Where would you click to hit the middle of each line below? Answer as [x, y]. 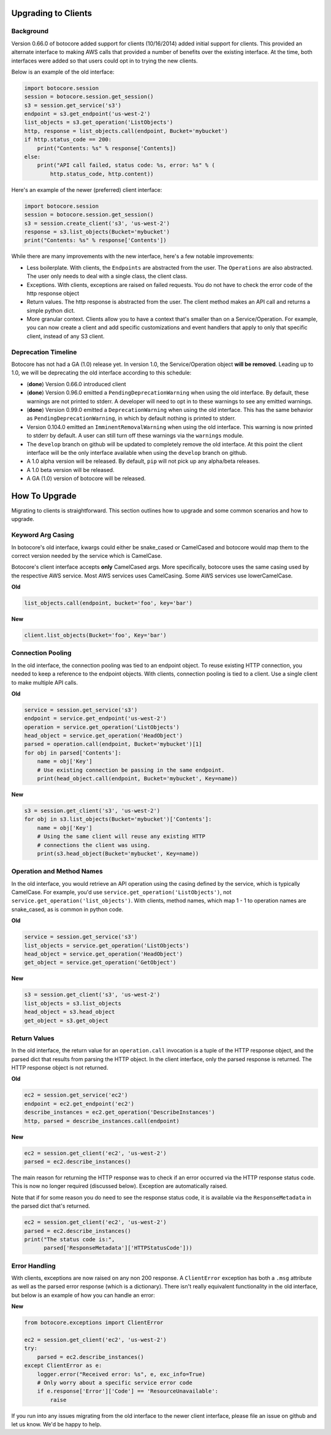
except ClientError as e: [63, 1366]
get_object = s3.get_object [66, 1020]
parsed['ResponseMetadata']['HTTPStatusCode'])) [118, 1248]
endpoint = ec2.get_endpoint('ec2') [79, 1104]
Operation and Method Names [57, 872]
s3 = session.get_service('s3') [73, 105]
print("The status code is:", [70, 1239]
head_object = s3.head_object [70, 1012]
